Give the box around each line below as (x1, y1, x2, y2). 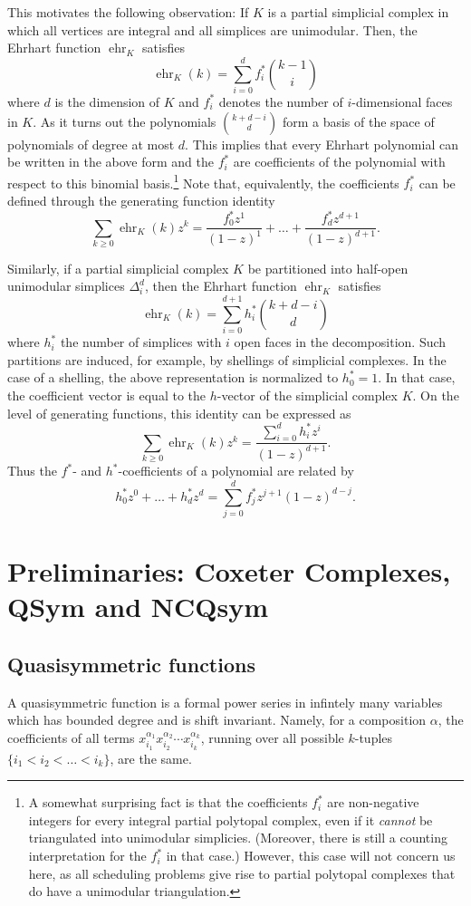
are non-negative (327, 793, 419, 812)
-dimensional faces (351, 92, 453, 111)
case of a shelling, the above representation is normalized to (7, 368, 339, 387)
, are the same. (110, 748, 192, 767)
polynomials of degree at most (7, 134, 175, 153)
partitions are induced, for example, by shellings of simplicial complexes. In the (7, 350, 447, 369)
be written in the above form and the (7, 152, 214, 171)
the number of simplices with (60, 333, 222, 352)
